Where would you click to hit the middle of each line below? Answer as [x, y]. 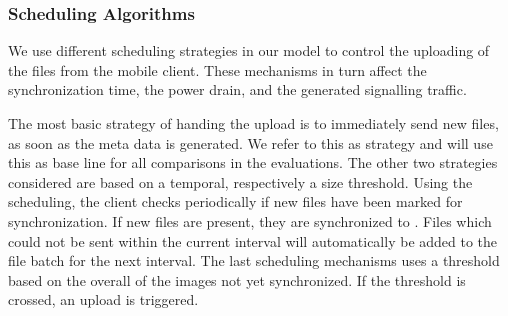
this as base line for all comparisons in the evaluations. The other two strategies [253, 162]
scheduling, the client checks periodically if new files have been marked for [235, 201]
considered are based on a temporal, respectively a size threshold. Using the [240, 181]
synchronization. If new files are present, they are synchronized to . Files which [250, 220]
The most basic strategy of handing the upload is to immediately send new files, [253, 123]
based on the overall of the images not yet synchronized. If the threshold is [237, 279]
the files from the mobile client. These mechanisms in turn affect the [217, 69]
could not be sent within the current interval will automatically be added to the [253, 240]
